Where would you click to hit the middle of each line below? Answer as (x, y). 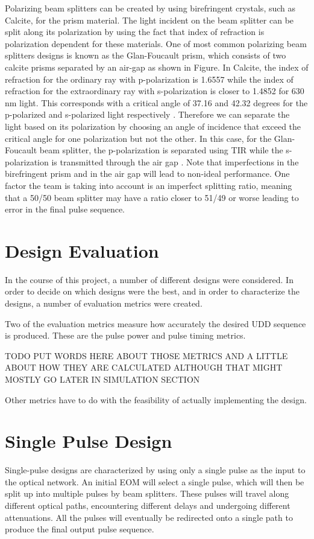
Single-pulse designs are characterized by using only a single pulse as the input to (155, 470)
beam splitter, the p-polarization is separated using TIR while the (161, 150)
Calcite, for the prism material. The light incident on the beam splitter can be (149, 20)
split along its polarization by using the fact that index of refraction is (135, 32)
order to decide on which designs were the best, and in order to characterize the (152, 291)
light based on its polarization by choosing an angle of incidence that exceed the (153, 126)
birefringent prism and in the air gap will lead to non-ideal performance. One (147, 174)
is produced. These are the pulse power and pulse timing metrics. (125, 335)
